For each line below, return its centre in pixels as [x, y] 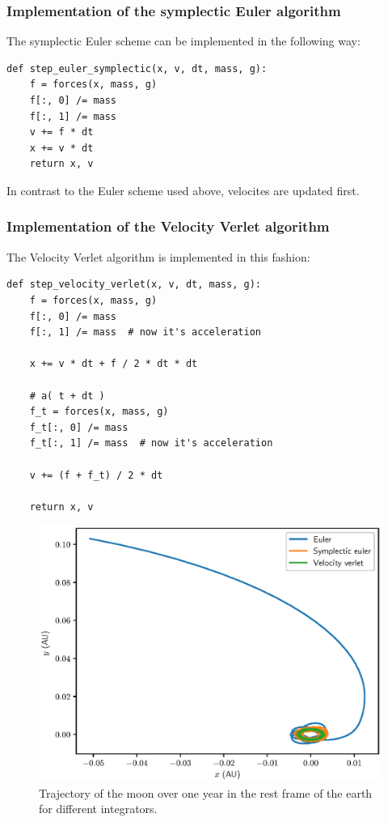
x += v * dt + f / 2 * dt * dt [114, 364]
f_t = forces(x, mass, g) [99, 412]
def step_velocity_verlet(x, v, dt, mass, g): [134, 285]
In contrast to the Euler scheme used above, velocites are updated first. [183, 190]
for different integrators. [98, 809]
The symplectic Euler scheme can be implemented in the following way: [183, 41]
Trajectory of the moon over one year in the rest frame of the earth [206, 792]
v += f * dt [61, 132]
